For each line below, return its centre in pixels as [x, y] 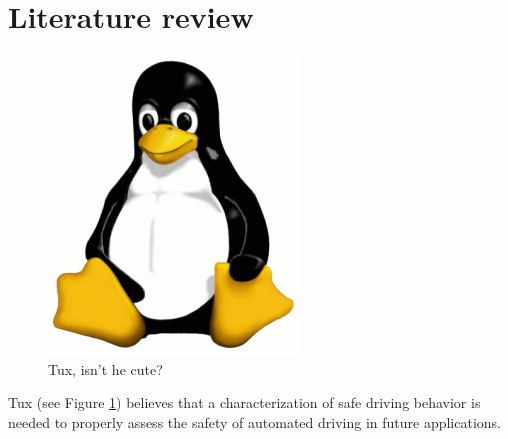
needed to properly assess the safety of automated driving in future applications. [254, 421]
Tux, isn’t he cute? [105, 368]
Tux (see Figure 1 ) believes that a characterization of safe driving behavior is [244, 402]
